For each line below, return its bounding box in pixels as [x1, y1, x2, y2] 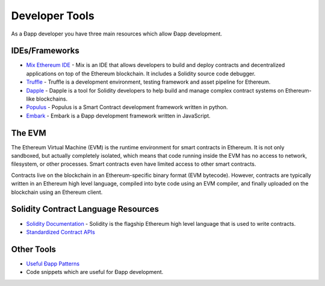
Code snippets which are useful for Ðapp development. [26, 269, 164, 276]
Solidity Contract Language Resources [11, 204, 159, 214]
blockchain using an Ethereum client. [11, 188, 103, 196]
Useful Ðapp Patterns [26, 260, 80, 267]
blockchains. [36, 95, 68, 102]
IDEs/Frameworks [11, 46, 79, 56]
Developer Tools [11, 9, 94, 22]
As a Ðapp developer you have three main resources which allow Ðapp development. [11, 30, 223, 37]
